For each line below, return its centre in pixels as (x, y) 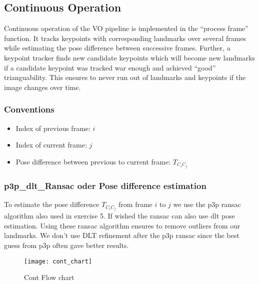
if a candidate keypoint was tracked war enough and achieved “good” (110, 67)
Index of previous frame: (53, 128)
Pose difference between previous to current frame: (93, 161)
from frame (135, 204)
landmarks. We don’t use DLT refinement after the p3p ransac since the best (122, 235)
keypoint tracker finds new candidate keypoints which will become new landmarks (130, 57)
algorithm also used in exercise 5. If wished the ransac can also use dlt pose (119, 216)
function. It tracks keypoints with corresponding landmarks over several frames (125, 38)
